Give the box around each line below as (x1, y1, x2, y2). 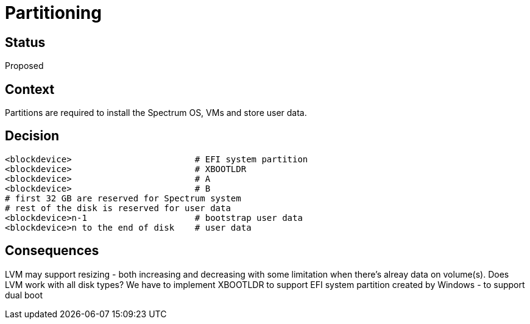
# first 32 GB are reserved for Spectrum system (5, 193, 241, 203)
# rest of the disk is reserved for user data (5, 203, 231, 213)
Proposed (5, 60, 44, 71)
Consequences (5, 243, 99, 259)
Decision (5, 128, 60, 144)
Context (5, 81, 55, 97)
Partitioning (5, 2, 102, 23)
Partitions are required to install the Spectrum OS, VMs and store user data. (5, 107, 307, 118)
